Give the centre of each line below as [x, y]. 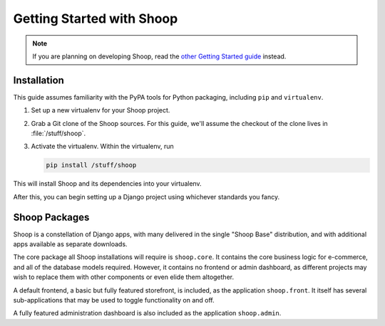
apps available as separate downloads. [70, 244]
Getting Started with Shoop [96, 19]
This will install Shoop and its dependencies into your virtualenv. [108, 184]
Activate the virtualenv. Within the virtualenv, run [102, 147]
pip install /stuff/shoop [91, 165]
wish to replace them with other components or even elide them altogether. [124, 277]
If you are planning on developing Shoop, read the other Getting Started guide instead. [159, 56]
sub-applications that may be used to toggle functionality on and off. [114, 300]
